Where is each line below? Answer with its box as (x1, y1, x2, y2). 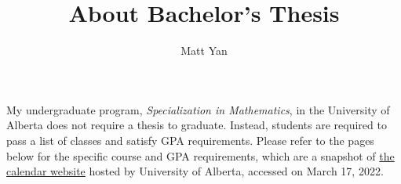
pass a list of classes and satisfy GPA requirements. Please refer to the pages (6, 132, 374, 148)
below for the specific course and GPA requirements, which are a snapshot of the (6, 147, 395, 164)
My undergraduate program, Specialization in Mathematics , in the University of (6, 101, 390, 117)
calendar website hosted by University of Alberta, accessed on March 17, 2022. (6, 163, 384, 179)
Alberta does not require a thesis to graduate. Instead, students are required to (6, 117, 387, 133)
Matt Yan (180, 42, 228, 59)
